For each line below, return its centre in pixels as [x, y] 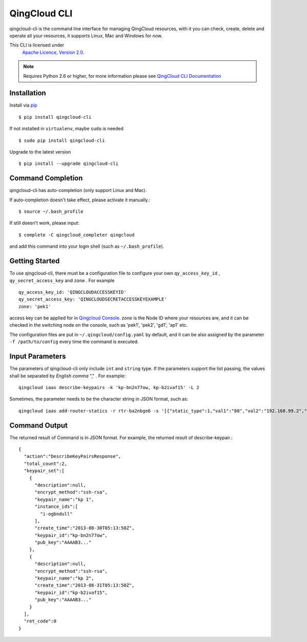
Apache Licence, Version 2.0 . [53, 52]
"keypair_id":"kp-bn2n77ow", [71, 535]
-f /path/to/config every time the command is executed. [74, 342]
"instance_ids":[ [56, 507]
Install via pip [24, 105]
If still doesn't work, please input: [44, 223]
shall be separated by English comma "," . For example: [68, 376]
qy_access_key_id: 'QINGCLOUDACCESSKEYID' [73, 292]
